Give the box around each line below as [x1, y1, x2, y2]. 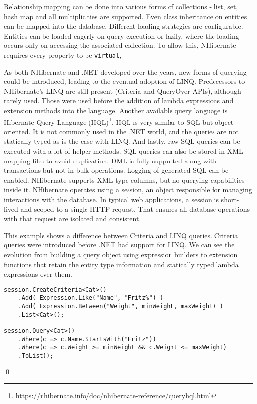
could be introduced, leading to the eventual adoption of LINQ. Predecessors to [4, 76, 245, 86]
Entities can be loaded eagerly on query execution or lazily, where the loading [4, 30, 239, 40]
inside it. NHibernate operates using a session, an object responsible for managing [4, 184, 252, 195]
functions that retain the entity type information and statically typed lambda [4, 259, 239, 269]
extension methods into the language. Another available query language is [4, 105, 228, 115]
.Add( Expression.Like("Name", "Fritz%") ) [18, 294, 164, 302]
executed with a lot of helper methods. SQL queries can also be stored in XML [4, 146, 243, 156]
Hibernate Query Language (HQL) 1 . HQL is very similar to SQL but [4, 115, 213, 127]
